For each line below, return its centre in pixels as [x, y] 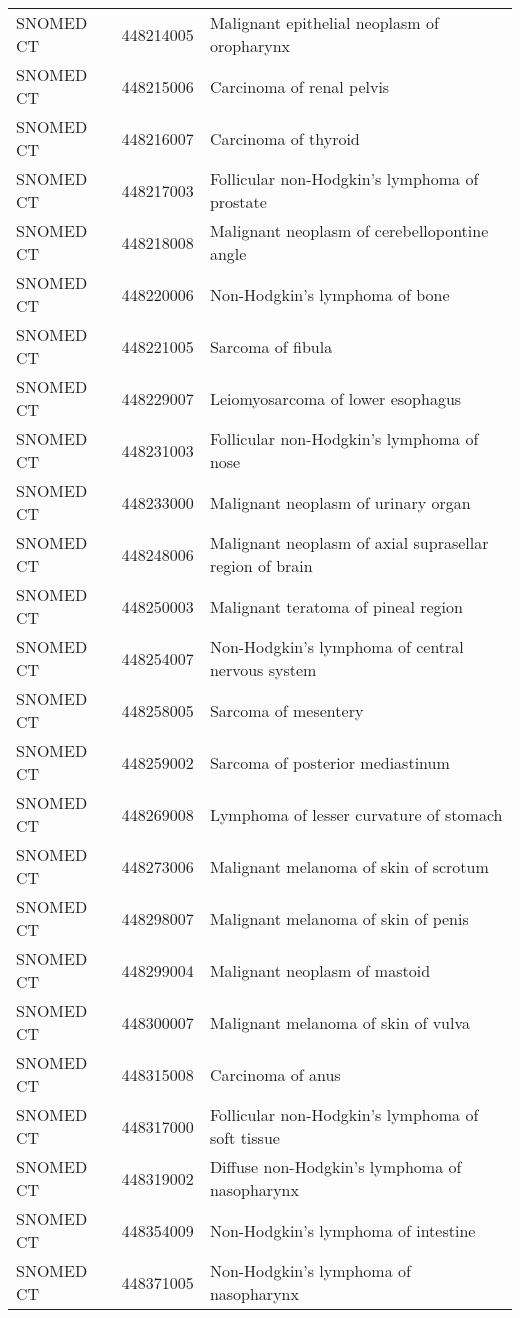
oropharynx [250, 45]
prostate [238, 201]
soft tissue [244, 1137]
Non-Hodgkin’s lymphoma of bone [329, 294]
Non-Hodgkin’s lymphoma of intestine [342, 1230]
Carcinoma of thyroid [284, 138]
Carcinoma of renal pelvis [299, 86]
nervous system [263, 669]
